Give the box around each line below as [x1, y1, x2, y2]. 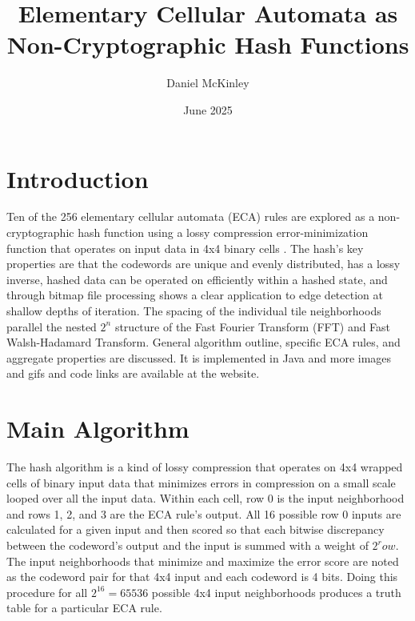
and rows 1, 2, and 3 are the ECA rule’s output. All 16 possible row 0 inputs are [6, 505, 401, 522]
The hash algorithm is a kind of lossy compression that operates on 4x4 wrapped [6, 459, 403, 475]
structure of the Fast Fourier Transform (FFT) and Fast [114, 318, 391, 335]
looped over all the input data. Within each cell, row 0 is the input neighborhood [6, 490, 405, 507]
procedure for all [6, 583, 88, 600]
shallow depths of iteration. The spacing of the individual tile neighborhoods [6, 302, 381, 319]
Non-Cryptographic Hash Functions [6, 28, 409, 61]
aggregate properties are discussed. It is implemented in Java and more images [6, 349, 392, 366]
